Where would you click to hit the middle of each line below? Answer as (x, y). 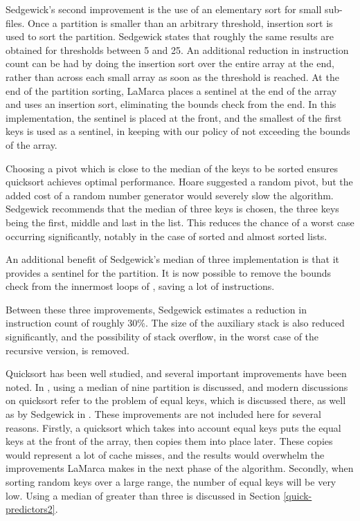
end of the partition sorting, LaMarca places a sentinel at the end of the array (171, 90)
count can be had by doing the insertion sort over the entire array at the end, (170, 63)
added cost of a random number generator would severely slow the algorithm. (170, 195)
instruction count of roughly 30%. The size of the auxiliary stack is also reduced (175, 323)
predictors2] (30, 509)
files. (15, 22)
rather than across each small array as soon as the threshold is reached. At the (172, 76)
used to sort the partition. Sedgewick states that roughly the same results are (170, 36)
